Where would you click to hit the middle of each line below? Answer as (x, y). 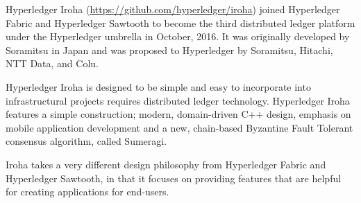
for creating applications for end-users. (87, 192)
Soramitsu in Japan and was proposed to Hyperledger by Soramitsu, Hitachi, (169, 50)
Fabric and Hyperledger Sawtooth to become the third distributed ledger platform (180, 23)
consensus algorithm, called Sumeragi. (86, 141)
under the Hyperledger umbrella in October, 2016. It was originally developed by (178, 36)
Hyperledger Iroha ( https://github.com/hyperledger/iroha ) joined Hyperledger (173, 9)
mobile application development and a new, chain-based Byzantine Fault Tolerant (179, 127)
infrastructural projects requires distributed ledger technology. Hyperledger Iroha (178, 100)
